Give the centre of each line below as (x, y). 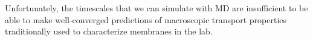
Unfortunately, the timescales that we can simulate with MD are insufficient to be (156, 8)
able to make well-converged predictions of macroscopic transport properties (146, 19)
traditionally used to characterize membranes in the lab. (109, 31)
